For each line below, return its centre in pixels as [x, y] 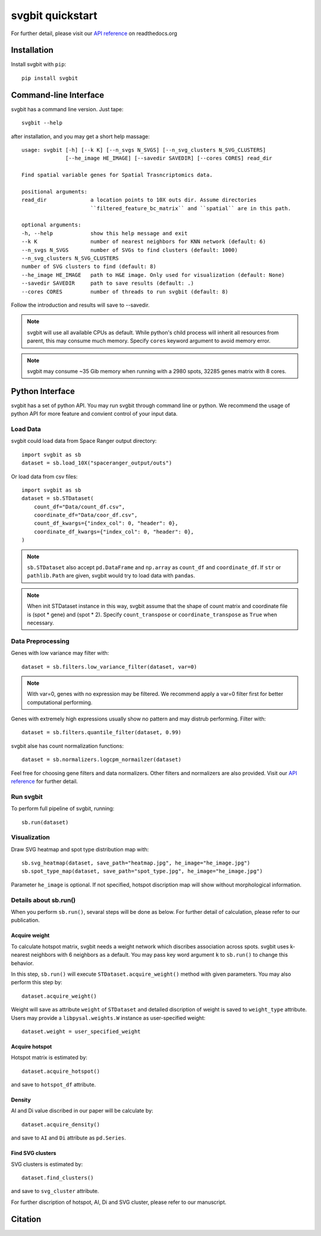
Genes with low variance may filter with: [60, 653]
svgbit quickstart [54, 15]
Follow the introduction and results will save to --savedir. [80, 305]
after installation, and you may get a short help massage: [80, 136]
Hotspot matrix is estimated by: [49, 1057]
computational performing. [60, 702]
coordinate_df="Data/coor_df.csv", [86, 515]
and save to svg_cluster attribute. [55, 1191]
